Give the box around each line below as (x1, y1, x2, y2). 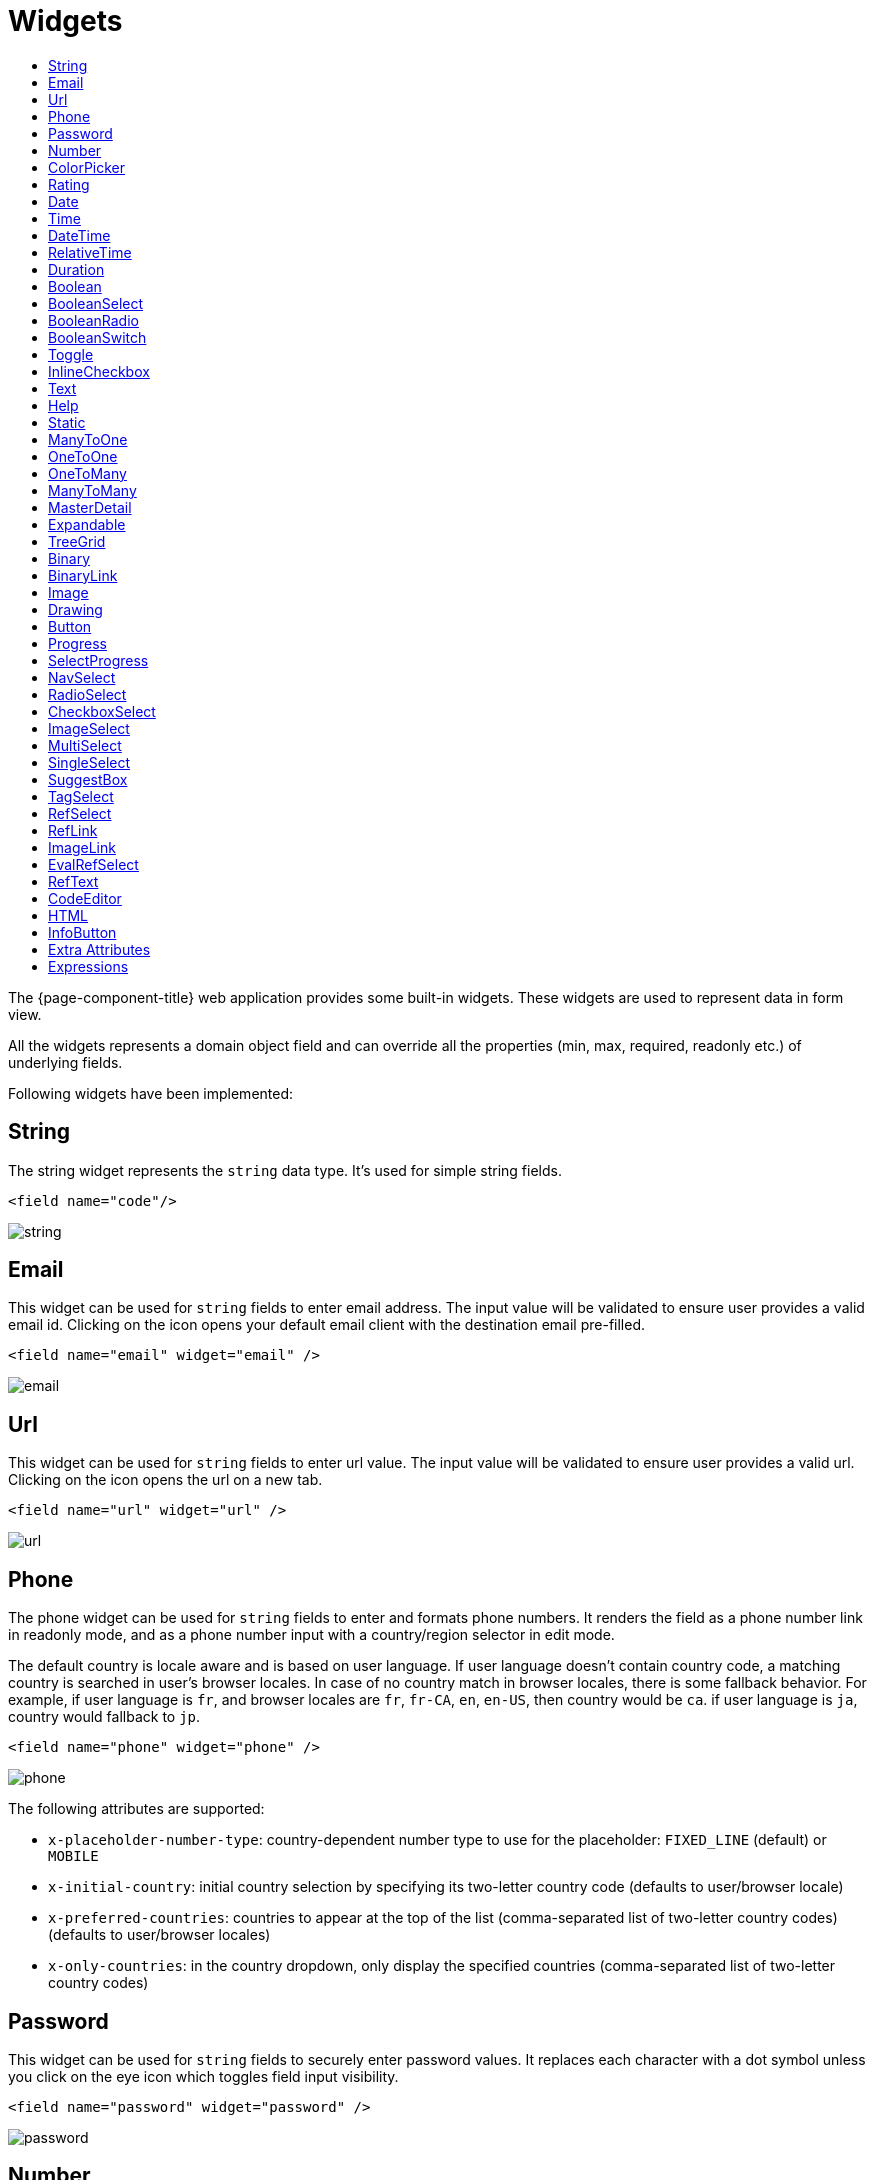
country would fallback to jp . (8, 1708, 201, 1726)
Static (48, 413, 86, 431)
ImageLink (48, 838, 116, 856)
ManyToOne (48, 430, 128, 448)
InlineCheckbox (48, 362, 150, 380)
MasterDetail (48, 498, 132, 516)
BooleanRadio (48, 311, 139, 329)
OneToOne (48, 447, 118, 465)
